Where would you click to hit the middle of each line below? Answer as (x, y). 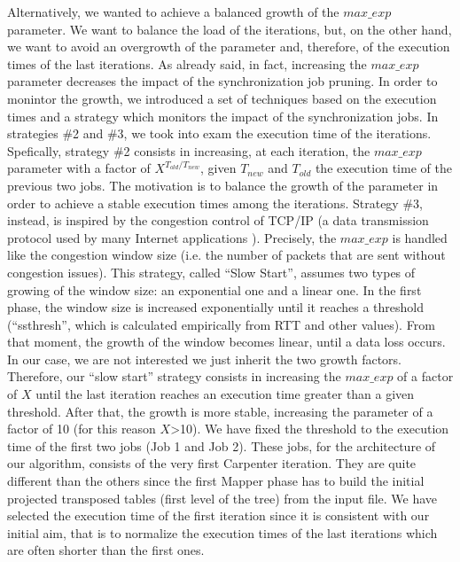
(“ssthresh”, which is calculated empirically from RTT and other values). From (221, 324)
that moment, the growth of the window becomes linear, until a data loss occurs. (226, 342)
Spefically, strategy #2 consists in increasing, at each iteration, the (189, 150)
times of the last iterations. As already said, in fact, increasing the (187, 63)
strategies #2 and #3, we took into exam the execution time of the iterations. (219, 133)
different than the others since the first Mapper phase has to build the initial (216, 481)
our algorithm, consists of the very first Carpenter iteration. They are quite (212, 463)
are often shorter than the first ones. (106, 550)
